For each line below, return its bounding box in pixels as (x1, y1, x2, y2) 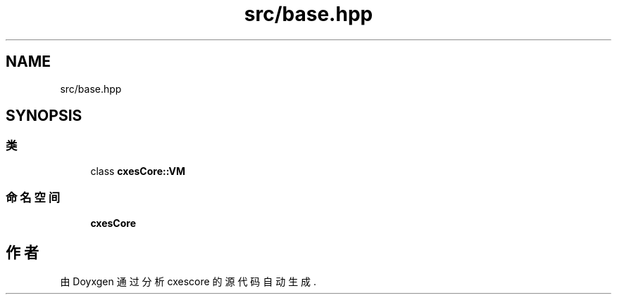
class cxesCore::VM (90, 164, 185, 177)
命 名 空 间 (6, 190, 61, 205)
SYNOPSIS (6, 107, 82, 125)
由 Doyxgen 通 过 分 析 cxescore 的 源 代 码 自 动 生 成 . (60, 275, 317, 288)
